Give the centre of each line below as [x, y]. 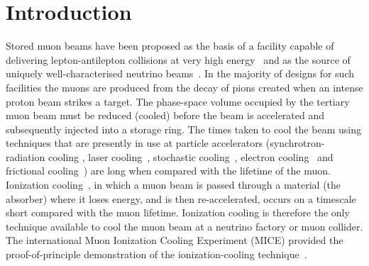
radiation [26, 156]
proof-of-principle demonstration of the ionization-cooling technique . [156, 254]
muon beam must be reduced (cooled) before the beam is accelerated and [165, 115]
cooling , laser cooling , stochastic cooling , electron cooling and [191, 156]
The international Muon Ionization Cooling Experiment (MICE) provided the [175, 240]
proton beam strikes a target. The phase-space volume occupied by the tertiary [178, 101]
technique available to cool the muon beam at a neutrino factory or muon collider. [184, 226]
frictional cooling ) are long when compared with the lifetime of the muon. [168, 171]
